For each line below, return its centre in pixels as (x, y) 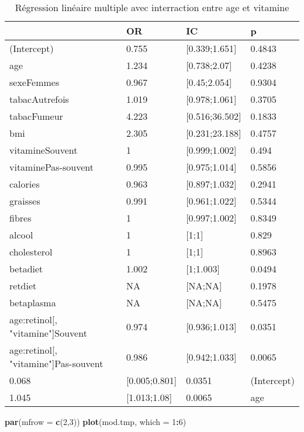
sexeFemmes (34, 82)
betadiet (26, 269)
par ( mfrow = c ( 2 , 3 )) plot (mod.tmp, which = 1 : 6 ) (96, 421)
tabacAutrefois (39, 99)
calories (25, 184)
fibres (20, 218)
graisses (25, 201)
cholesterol (31, 252)
